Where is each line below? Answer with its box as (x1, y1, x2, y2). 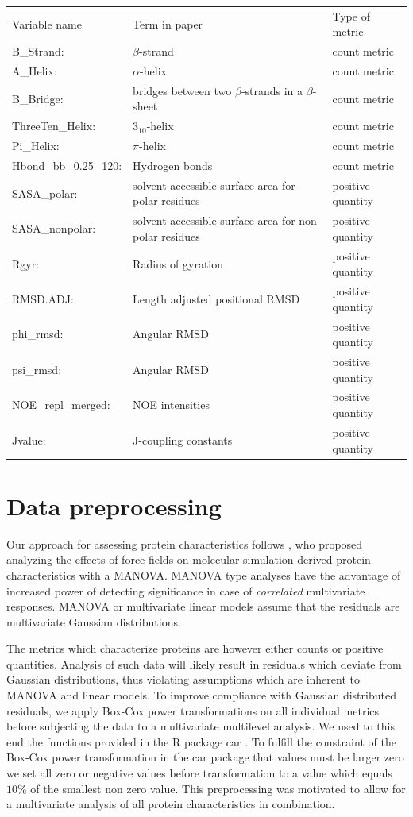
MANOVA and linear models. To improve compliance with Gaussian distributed (6, 687, 396, 703)
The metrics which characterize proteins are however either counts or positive (6, 640, 384, 657)
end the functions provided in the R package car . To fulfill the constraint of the (6, 733, 396, 750)
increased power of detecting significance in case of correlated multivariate (6, 582, 365, 599)
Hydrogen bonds (133, 157, 213, 173)
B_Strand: (12, 43, 64, 60)
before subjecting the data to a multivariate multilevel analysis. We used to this (6, 718, 395, 734)
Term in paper (133, 15, 203, 32)
